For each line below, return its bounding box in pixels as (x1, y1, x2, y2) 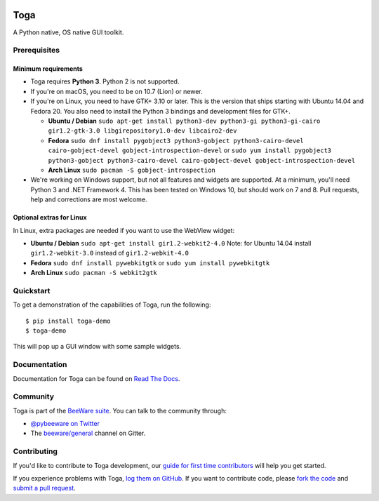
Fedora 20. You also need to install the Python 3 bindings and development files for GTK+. (30, 107, 291, 115)
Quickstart (13, 286, 51, 295)
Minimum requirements (13, 65, 84, 73)
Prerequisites (13, 46, 60, 55)
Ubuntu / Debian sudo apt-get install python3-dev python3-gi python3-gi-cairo (48, 116, 321, 126)
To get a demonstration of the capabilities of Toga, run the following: (13, 300, 211, 309)
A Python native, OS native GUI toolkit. (13, 28, 124, 36)
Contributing (13, 446, 58, 456)
